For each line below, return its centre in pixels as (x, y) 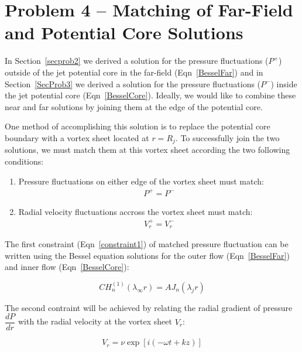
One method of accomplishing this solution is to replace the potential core (138, 126)
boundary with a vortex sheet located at (77, 137)
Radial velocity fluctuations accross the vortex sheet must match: (135, 211)
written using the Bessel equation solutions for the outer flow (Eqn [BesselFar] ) (147, 255)
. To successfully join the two (227, 137)
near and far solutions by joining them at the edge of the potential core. (134, 106)
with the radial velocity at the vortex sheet (95, 321)
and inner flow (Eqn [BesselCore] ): (67, 267)
